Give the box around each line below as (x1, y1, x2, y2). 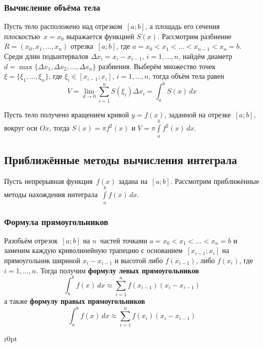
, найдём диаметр (178, 51, 233, 61)
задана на (118, 175, 148, 186)
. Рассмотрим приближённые (170, 175, 259, 186)
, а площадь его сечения (145, 21, 220, 31)
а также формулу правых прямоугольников (4, 296, 145, 306)
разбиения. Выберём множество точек (98, 60, 216, 71)
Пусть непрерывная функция (4, 175, 93, 186)
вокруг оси (4, 122, 38, 133)
